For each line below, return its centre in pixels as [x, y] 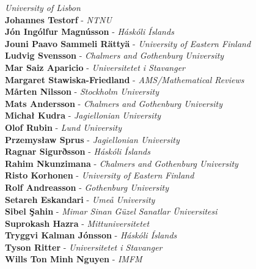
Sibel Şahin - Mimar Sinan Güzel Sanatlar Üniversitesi [111, 211]
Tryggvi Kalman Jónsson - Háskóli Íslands [91, 235]
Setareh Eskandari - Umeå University [80, 199]
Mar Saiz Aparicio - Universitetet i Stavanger [95, 67]
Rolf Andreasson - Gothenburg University [87, 187]
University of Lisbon [43, 7]
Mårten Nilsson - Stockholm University [82, 91]
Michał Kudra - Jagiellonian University [83, 115]
